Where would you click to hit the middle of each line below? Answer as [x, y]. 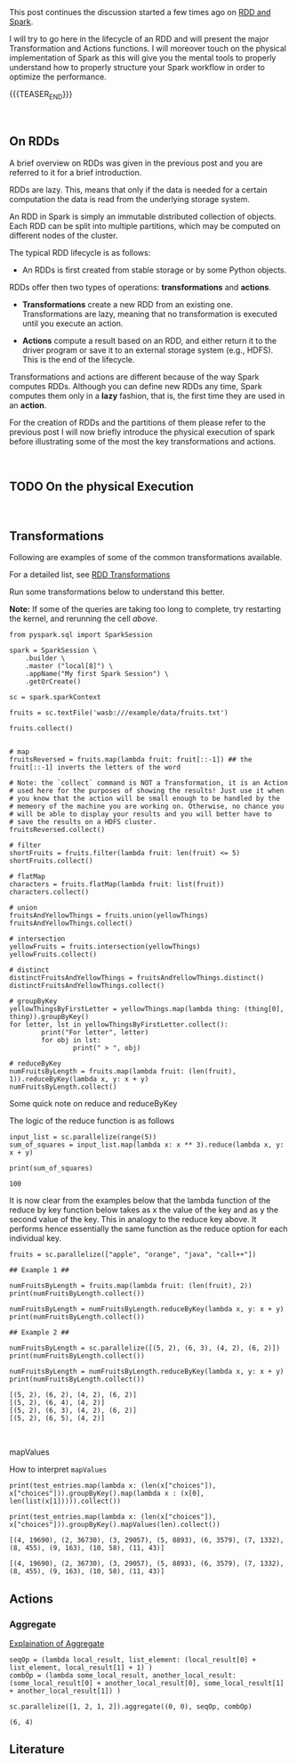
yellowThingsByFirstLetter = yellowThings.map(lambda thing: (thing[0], [147, 1009]
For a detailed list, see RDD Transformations [90, 575]
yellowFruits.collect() [53, 955]
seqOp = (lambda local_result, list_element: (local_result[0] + [132, 1660]
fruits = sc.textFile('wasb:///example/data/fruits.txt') [119, 713]
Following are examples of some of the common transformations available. [146, 558]
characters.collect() [49, 893]
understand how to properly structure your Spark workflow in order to [137, 67]
